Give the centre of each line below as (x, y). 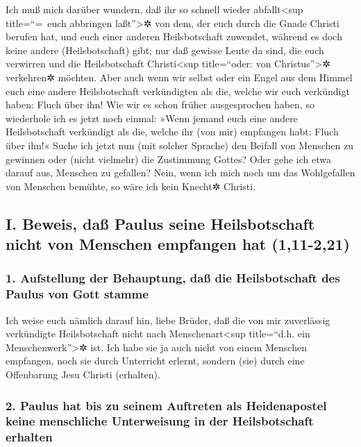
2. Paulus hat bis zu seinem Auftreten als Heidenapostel (166, 405)
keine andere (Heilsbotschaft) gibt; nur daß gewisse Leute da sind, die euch (165, 50)
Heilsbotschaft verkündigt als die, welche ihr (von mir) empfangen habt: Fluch (172, 132)
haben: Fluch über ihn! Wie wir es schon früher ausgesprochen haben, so (160, 104)
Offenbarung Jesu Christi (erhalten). (83, 374)
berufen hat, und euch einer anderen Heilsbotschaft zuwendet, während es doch (174, 36)
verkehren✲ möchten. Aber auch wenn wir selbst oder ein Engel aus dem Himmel (179, 77)
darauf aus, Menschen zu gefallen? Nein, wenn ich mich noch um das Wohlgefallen (180, 172)
